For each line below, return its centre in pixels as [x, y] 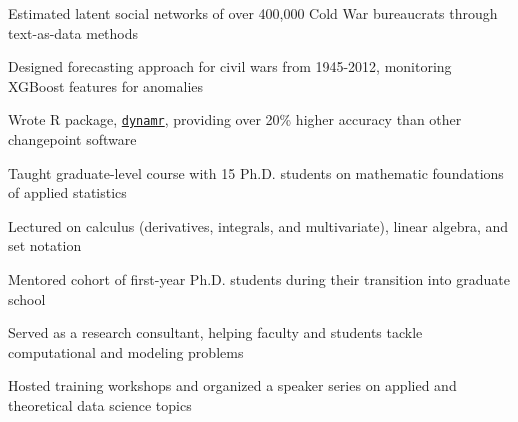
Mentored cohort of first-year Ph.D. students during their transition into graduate [259, 279]
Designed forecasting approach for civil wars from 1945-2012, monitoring [230, 66]
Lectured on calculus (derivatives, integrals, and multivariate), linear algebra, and [258, 225]
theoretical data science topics [100, 404]
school [27, 298]
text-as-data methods [73, 32]
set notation [45, 245]
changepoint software [72, 139]
